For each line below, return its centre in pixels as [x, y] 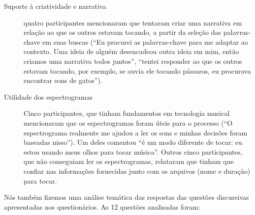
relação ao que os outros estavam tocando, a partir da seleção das [123, 32]
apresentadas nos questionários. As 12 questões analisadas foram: [102, 206]
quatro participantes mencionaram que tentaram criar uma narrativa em [133, 22]
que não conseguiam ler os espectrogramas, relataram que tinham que [129, 161]
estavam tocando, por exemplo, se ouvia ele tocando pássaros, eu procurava [137, 70]
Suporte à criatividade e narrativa [55, 6]
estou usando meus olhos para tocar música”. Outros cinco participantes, [133, 151]
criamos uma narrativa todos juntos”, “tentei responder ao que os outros [133, 61]
